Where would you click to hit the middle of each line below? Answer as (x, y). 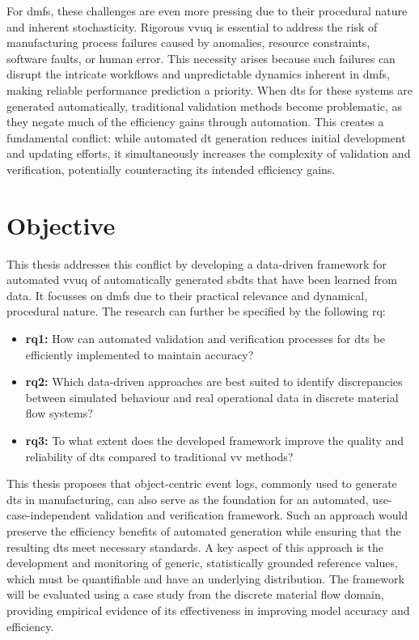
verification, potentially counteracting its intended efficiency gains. (171, 169)
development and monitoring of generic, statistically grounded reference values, (202, 563)
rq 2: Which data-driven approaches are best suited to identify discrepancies (214, 381)
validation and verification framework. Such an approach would (251, 515)
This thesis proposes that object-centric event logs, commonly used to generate (202, 483)
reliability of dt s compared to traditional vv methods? (159, 456)
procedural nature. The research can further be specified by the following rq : (196, 311)
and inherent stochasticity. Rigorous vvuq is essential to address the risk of (192, 26)
